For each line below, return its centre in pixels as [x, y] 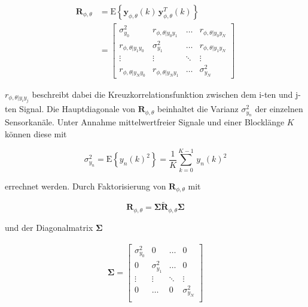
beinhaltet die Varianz [198, 109]
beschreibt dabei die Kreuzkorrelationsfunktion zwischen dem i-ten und [162, 94]
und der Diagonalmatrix [49, 227]
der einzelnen [279, 109]
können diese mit [36, 134]
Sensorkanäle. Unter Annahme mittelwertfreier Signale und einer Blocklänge [145, 122]
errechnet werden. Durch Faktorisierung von [86, 186]
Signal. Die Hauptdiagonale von [77, 109]
